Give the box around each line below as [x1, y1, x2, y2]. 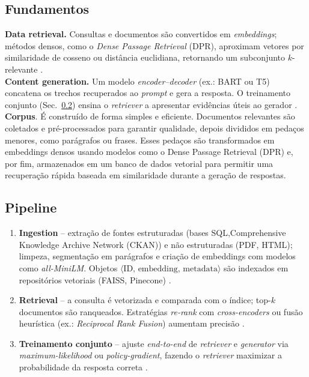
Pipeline [5, 198, 57, 217]
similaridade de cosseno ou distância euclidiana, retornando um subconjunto [5, 51, 286, 64]
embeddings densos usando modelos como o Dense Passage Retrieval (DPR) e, [5, 145, 293, 158]
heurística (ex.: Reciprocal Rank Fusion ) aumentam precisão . [19, 317, 245, 330]
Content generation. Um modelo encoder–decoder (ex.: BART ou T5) [5, 74, 270, 87]
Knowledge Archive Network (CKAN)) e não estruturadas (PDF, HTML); [19, 238, 293, 250]
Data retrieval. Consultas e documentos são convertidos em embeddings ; [5, 28, 277, 40]
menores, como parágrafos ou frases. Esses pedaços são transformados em [5, 133, 275, 146]
